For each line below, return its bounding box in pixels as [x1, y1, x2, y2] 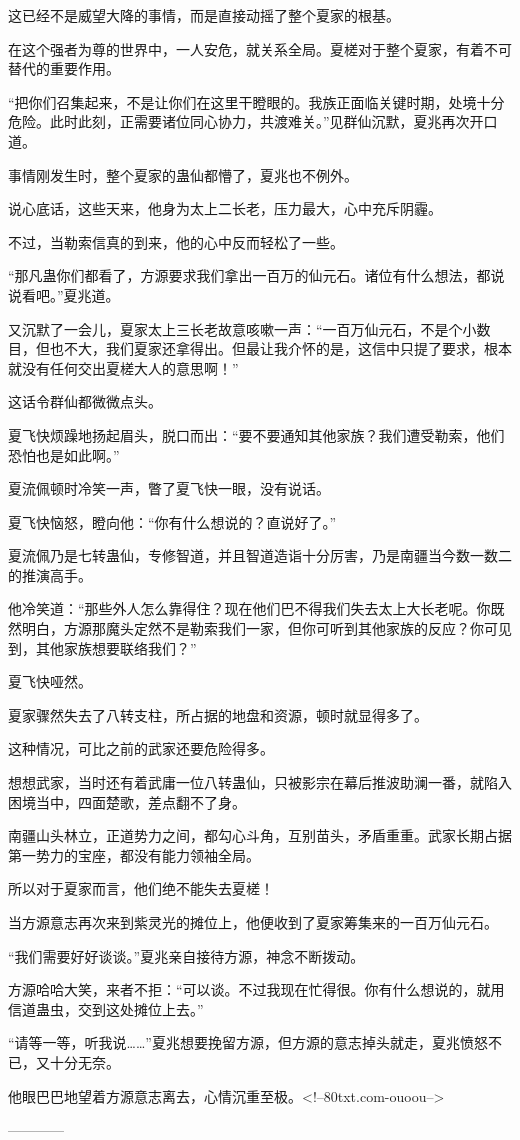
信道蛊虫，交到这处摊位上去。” [8, 998, 204, 1019]
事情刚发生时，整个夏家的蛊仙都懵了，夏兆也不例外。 [8, 164, 358, 185]
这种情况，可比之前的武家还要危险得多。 [8, 738, 274, 759]
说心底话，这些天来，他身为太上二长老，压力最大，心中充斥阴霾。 [8, 198, 442, 219]
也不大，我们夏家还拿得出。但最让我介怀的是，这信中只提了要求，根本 [49, 338, 512, 359]
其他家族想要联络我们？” [35, 637, 197, 658]
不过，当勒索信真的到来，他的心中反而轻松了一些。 [8, 231, 344, 252]
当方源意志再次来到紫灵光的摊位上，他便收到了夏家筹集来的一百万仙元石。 [8, 912, 498, 932]
